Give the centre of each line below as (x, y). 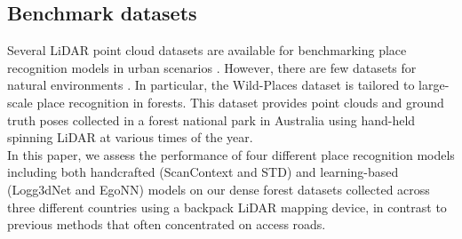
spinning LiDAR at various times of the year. (130, 137)
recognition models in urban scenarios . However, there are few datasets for (212, 67)
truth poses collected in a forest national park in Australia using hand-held (211, 119)
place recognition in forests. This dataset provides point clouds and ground (240, 102)
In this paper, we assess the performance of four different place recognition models (231, 154)
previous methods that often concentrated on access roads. (167, 224)
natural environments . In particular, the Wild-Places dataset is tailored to (211, 85)
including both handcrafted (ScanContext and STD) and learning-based (203, 172)
